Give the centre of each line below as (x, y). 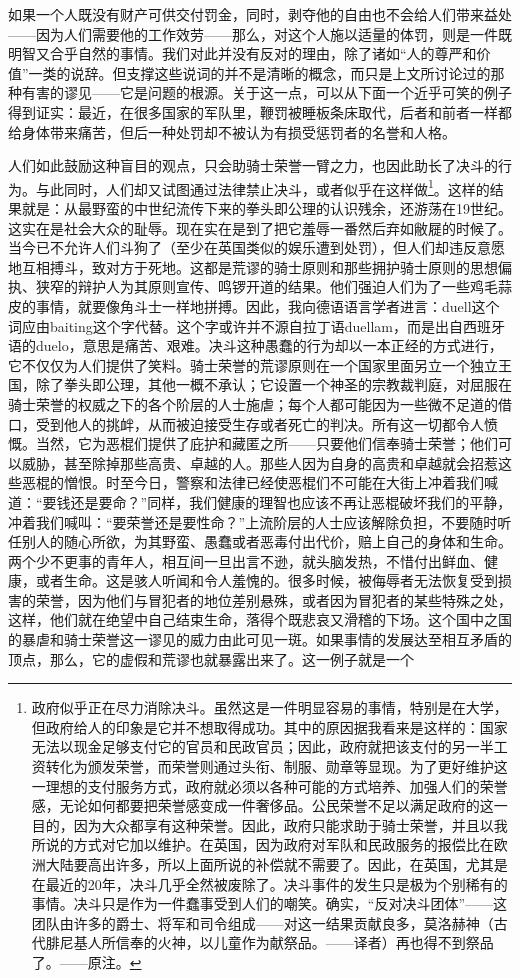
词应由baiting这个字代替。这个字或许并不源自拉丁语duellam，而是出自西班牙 (257, 325)
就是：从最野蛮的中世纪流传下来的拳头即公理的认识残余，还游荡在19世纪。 (266, 208)
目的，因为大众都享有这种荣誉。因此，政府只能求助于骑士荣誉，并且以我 (269, 824)
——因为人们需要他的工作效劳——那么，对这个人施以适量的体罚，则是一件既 (260, 33)
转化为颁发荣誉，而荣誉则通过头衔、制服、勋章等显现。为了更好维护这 (276, 766)
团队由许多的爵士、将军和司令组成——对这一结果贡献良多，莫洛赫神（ (262, 922)
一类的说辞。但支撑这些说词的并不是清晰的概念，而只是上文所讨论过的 (259, 72)
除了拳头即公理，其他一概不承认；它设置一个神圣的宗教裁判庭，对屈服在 (273, 384)
